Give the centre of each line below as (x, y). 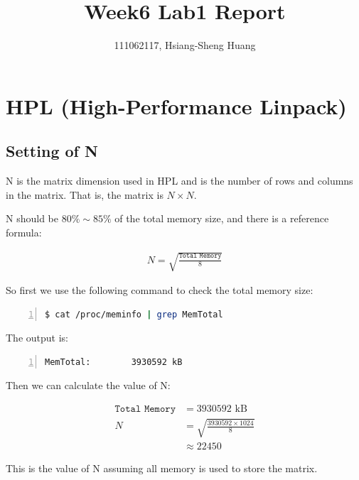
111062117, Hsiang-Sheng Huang (185, 45)
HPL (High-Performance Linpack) (176, 105)
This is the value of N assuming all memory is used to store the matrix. (162, 468)
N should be (32, 218)
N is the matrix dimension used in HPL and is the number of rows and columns (179, 181)
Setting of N (52, 151)
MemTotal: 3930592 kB (114, 362)
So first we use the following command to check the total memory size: (160, 290)
